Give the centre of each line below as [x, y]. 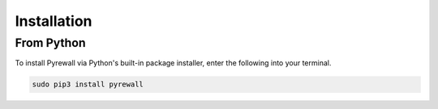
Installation [54, 21]
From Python [50, 43]
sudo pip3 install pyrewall [88, 84]
